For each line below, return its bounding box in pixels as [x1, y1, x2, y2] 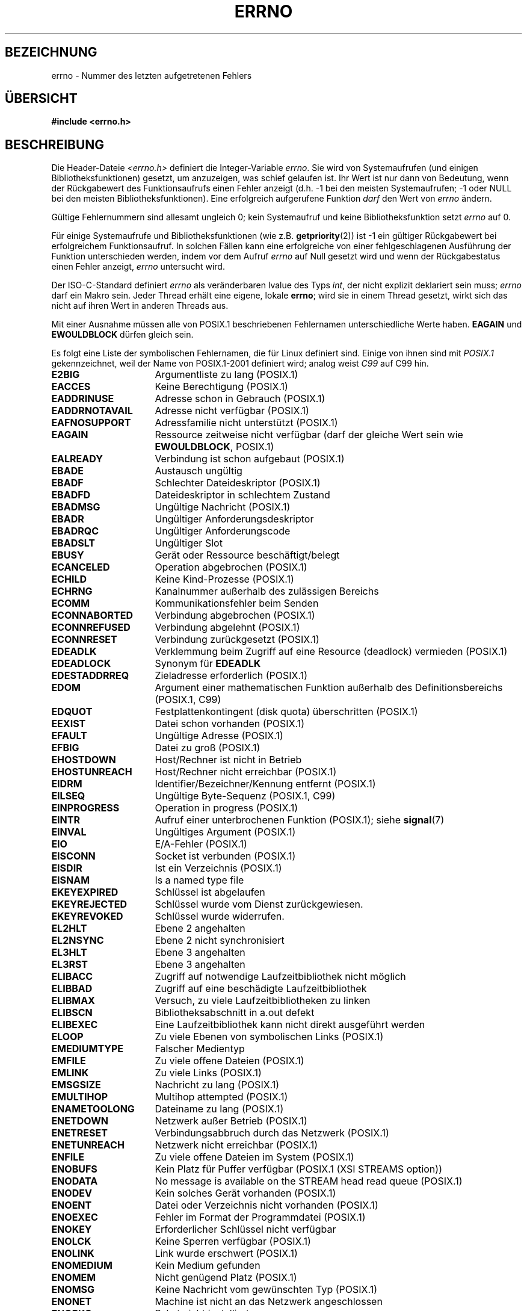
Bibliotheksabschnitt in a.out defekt [155, 1006, 315, 1019]
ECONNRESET [51, 633, 117, 646]
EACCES [51, 380, 91, 393]
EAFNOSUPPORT [51, 417, 131, 429]
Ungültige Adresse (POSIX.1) [155, 730, 283, 742]
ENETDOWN [51, 1115, 108, 1127]
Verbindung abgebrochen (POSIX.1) [155, 609, 315, 622]
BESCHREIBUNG [5, 137, 105, 152]
